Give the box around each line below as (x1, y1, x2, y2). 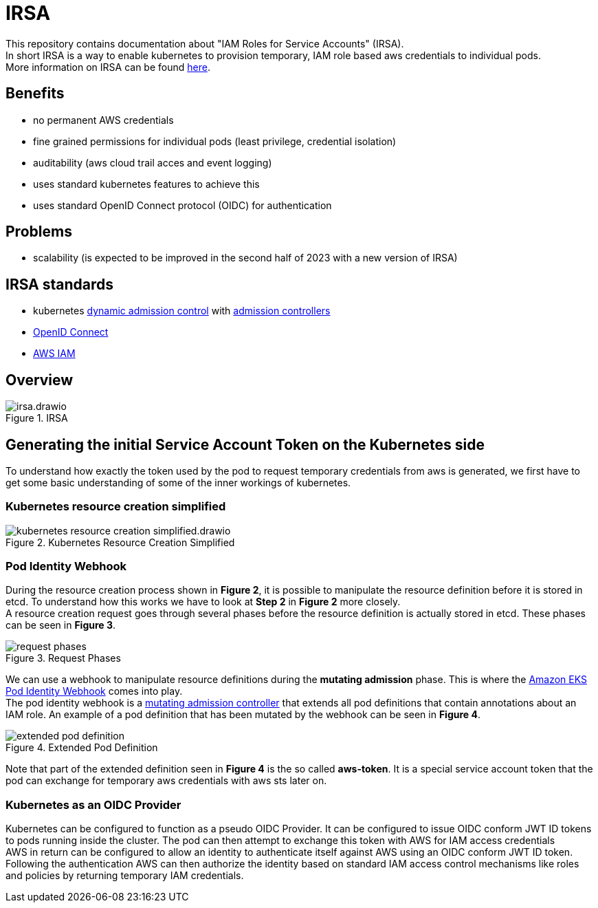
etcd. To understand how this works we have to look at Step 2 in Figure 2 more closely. (5, 596, 401, 608)
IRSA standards (5, 275, 114, 293)
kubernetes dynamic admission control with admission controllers (33, 305, 331, 317)
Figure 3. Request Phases (5, 652, 121, 664)
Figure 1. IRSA (5, 412, 68, 424)
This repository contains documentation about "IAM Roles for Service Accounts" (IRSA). (5, 37, 404, 50)
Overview (5, 371, 74, 389)
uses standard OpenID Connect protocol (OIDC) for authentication (33, 199, 332, 211)
